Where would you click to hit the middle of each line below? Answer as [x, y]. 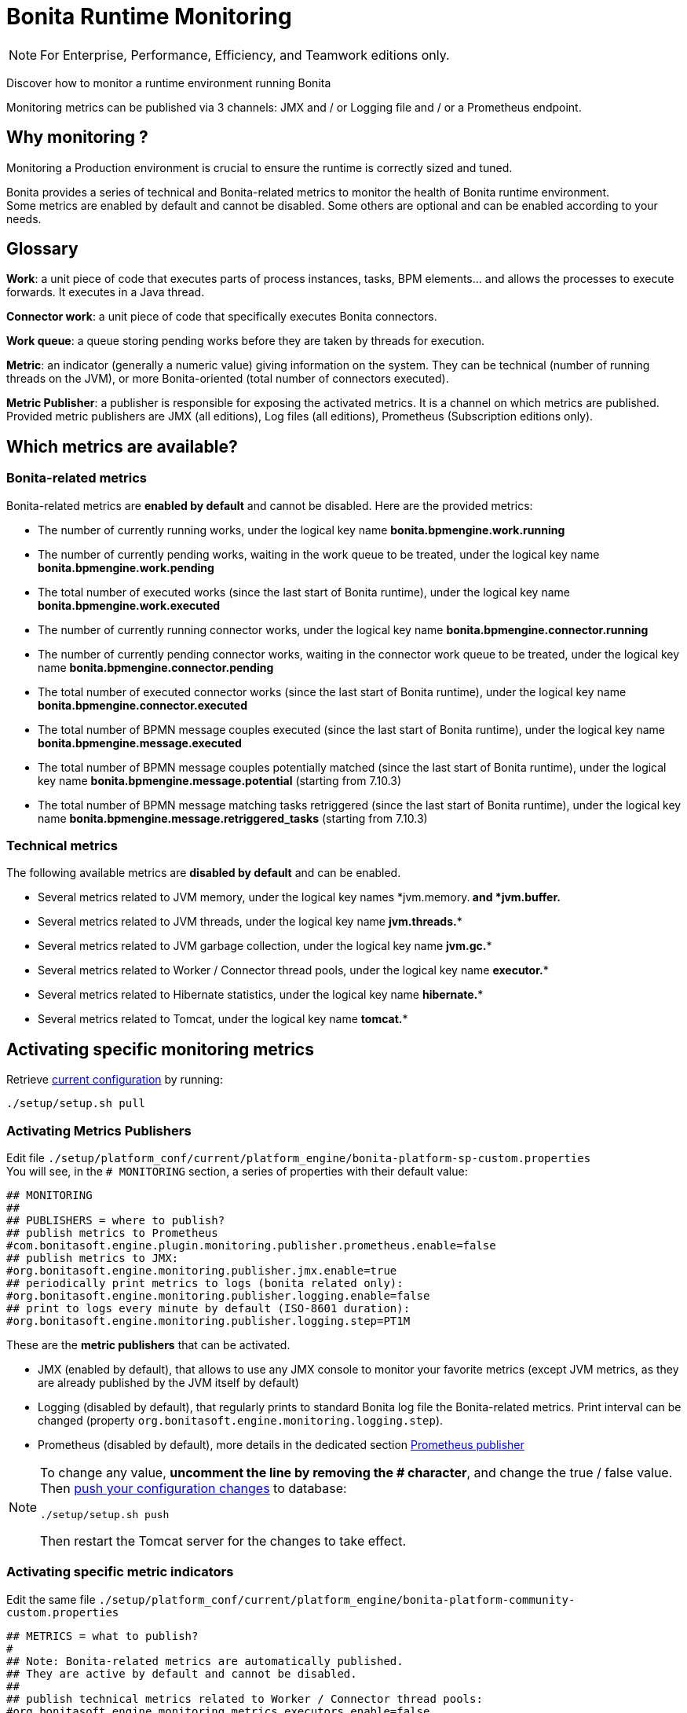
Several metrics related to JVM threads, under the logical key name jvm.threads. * [250, 922]
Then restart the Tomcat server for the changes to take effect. [223, 1541]
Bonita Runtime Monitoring [149, 17]
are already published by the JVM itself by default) [168, 1383]
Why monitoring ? [77, 138]
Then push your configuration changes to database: [194, 1488]
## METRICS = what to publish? [102, 1636]
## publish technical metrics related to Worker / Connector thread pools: [245, 1698]
